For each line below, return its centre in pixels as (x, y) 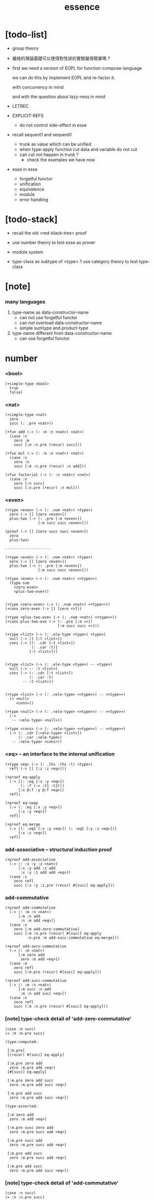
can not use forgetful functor (48, 318)
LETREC (20, 106)
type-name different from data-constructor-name (62, 333)
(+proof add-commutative (30, 908)
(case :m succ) (21, 1029)
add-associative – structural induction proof (59, 850)
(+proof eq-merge (23, 824)
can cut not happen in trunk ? (49, 154)
